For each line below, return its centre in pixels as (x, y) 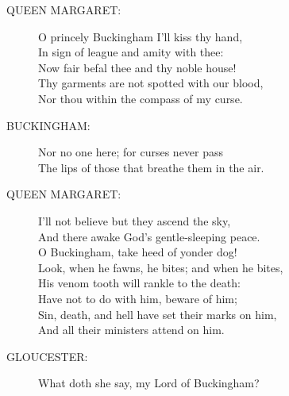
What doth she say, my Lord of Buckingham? (149, 383)
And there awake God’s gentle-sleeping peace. (149, 236)
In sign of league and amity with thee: (131, 52)
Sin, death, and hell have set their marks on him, (158, 314)
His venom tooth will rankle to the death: (139, 283)
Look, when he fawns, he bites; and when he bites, (161, 267)
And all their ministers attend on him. (131, 330)
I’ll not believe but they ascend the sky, (135, 220)
